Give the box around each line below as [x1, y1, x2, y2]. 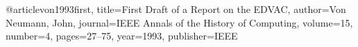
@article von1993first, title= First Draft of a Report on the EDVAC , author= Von [6, 2, 346, 16]
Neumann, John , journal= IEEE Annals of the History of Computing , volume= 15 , [6, 15, 353, 29]
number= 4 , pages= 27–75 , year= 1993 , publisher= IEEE [6, 29, 238, 43]
